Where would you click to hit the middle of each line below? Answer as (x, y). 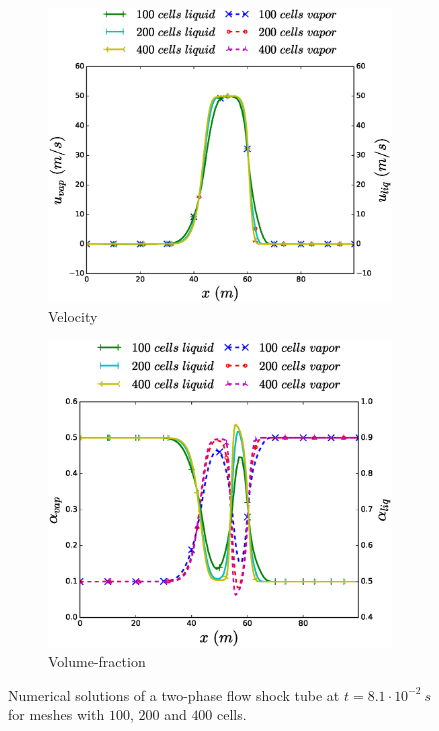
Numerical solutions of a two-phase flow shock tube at (174, 694)
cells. (232, 714)
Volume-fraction (97, 661)
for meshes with (56, 714)
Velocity (73, 316)
